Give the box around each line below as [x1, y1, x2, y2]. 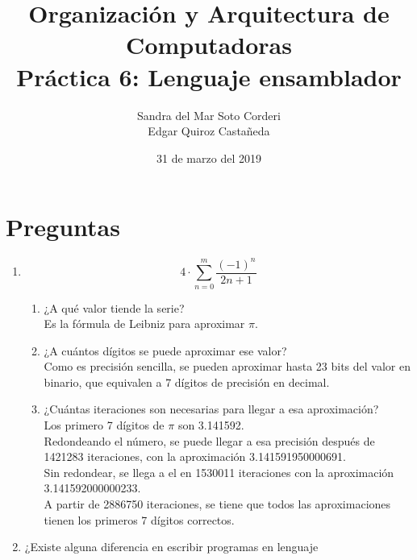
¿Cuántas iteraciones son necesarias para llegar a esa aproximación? [44, 400, 379, 417]
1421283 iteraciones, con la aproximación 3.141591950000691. [44, 448, 346, 465]
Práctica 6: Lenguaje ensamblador [16, 60, 402, 93]
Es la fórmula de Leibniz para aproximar [44, 315, 245, 332]
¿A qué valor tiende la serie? [44, 299, 185, 316]
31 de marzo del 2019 [156, 149, 261, 166]
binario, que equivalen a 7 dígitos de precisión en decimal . [44, 373, 330, 390]
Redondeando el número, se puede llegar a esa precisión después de [44, 432, 375, 449]
